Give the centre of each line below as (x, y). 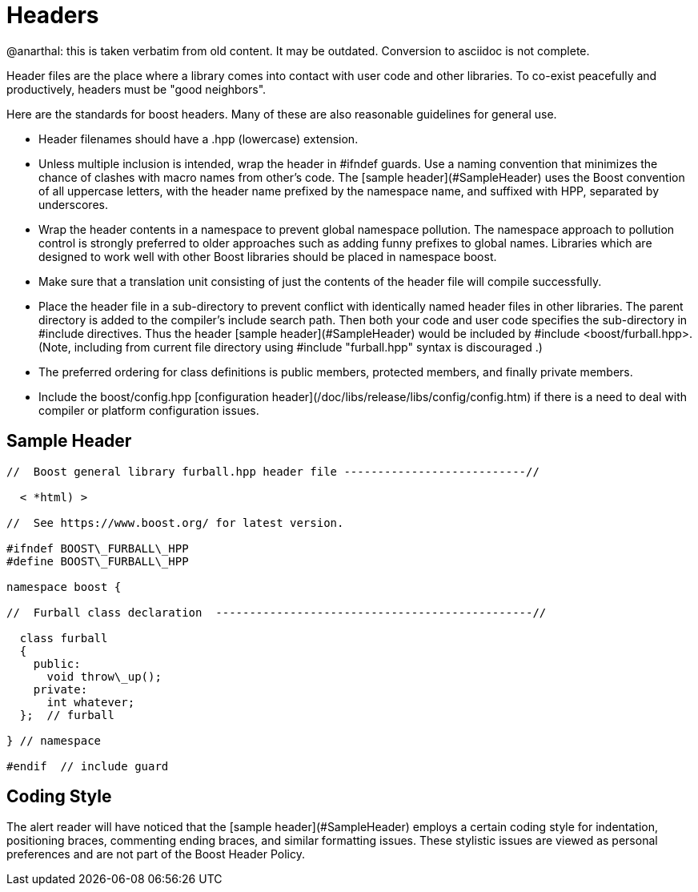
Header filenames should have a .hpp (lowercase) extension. (199, 139)
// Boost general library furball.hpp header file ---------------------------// (273, 471)
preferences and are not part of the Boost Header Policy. (156, 854)
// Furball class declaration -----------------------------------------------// (277, 612)
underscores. (73, 204)
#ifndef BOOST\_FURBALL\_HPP (98, 548)
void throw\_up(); (104, 676)
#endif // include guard (88, 766)
